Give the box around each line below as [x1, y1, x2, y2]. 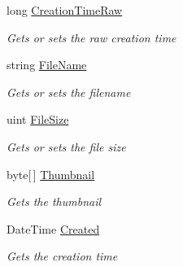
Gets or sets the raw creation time [7, 28, 176, 46]
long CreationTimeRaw [7, 2, 123, 18]
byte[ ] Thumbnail [7, 165, 95, 182]
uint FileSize [7, 111, 69, 128]
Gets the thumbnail [7, 193, 102, 210]
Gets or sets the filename [7, 83, 131, 100]
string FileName [7, 56, 87, 73]
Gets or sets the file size [7, 138, 126, 155]
